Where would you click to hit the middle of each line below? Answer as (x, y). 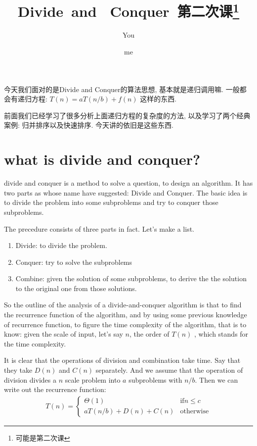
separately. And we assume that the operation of (169, 370)
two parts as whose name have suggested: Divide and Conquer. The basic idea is (126, 192)
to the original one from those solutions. (76, 288)
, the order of (150, 334)
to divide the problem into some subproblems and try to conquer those (111, 202)
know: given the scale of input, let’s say (64, 334)
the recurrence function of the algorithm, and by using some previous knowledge (126, 315)
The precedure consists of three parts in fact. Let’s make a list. (99, 228)
